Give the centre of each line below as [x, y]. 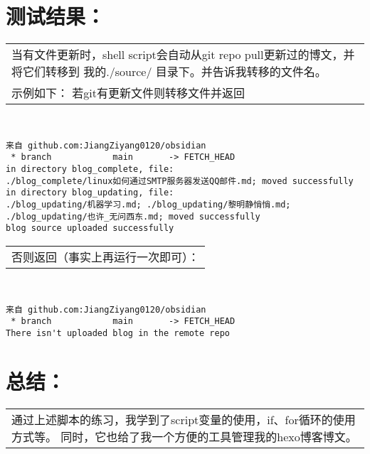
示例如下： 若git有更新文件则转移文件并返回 [128, 93]
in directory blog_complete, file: [90, 169]
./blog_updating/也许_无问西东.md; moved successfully [133, 216]
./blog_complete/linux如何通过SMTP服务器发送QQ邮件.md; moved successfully [180, 181]
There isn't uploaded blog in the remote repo [118, 333]
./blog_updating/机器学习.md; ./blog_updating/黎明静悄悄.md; [148, 205]
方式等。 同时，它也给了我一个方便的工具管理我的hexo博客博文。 [184, 436]
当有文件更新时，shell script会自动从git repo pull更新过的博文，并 [183, 55]
